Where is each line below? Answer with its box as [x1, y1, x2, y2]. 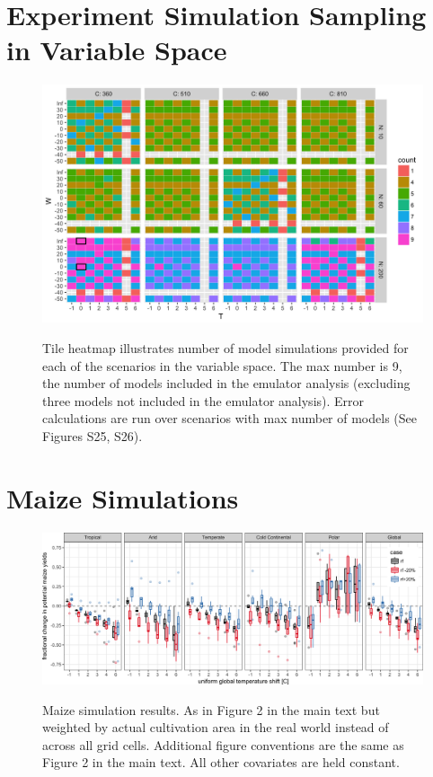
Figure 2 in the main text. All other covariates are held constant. [42, 753, 400, 772]
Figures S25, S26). [42, 426, 143, 445]
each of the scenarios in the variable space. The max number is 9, [42, 356, 402, 375]
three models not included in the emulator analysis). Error [42, 391, 365, 410]
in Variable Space [6, 31, 227, 68]
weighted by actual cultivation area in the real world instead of [42, 718, 389, 737]
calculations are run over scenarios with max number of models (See [42, 409, 417, 428]
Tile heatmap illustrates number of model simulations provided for [42, 338, 409, 357]
